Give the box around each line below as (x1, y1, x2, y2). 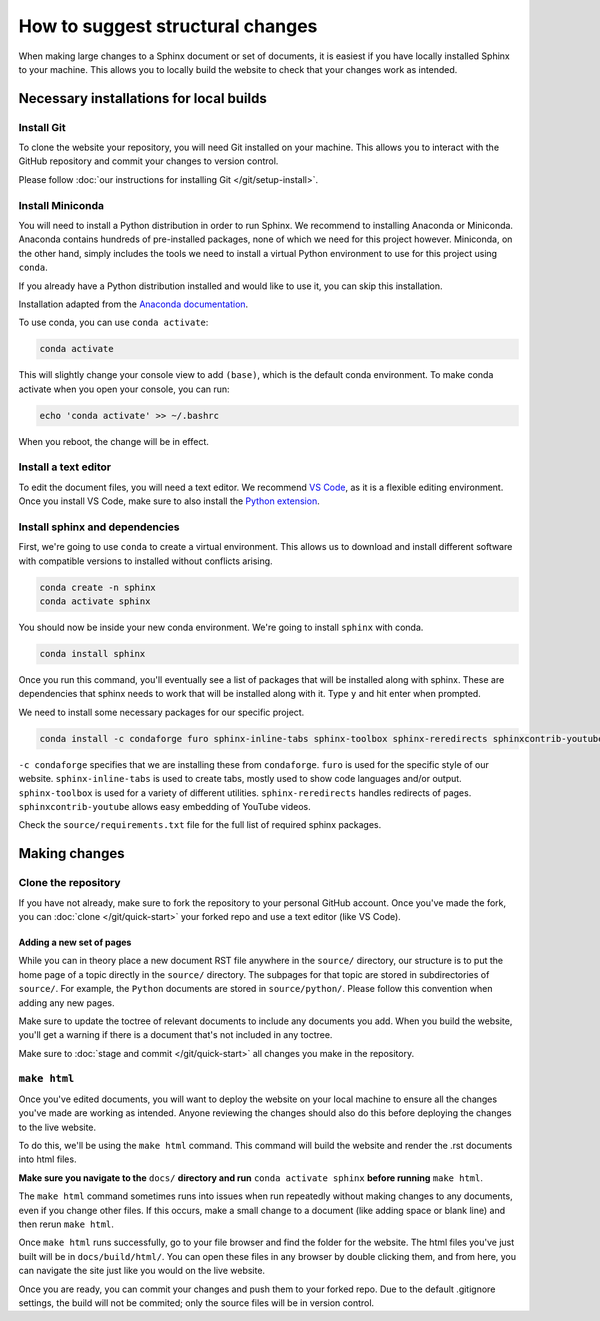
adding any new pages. (18, 996, 115, 1009)
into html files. (18, 1153, 77, 1165)
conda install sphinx (39, 648, 146, 660)
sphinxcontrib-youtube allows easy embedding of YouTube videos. (18, 801, 312, 812)
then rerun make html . (18, 1218, 115, 1230)
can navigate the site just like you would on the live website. (18, 1265, 265, 1277)
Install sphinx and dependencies (18, 520, 180, 534)
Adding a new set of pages (18, 936, 132, 948)
